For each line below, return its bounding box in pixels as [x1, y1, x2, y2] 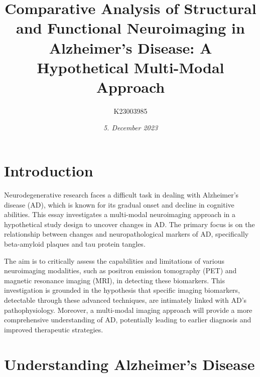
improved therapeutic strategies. [4, 324, 103, 334]
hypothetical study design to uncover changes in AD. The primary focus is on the [4, 219, 255, 229]
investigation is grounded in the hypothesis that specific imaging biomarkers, [4, 285, 240, 295]
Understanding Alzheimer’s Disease [4, 353, 255, 374]
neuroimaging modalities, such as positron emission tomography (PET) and [4, 265, 237, 276]
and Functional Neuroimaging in [16, 18, 245, 38]
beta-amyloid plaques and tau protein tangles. [4, 238, 146, 249]
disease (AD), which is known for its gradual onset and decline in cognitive [4, 199, 234, 210]
